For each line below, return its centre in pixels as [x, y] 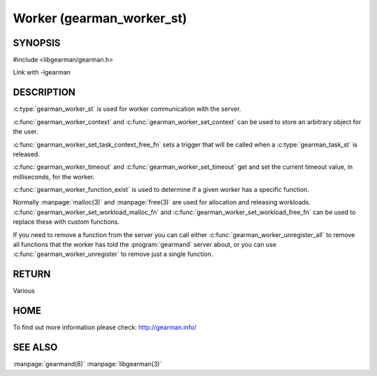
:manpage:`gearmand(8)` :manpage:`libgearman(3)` [87, 364]
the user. [25, 132]
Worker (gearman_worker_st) [100, 18]
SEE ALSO [35, 348]
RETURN [32, 275]
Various [24, 291]
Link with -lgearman [42, 73]
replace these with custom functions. [66, 222]
